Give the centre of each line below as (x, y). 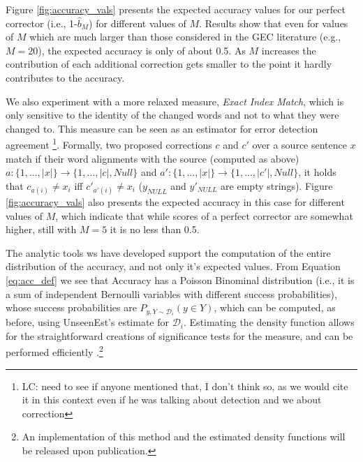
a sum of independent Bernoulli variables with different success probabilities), (171, 293)
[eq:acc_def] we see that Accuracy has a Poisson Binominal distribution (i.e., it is (180, 280)
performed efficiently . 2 (54, 351)
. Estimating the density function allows (269, 322)
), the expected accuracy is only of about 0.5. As (142, 50)
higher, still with (41, 229)
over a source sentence (299, 144)
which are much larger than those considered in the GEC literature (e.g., (185, 37)
